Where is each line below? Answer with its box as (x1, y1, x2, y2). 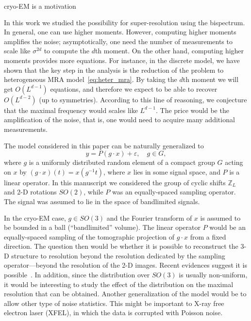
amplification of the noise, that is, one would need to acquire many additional (4, 114, 235, 125)
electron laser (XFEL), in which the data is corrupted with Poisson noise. (4, 307, 223, 318)
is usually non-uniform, (179, 270, 248, 280)
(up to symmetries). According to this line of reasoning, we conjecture (39, 94, 247, 104)
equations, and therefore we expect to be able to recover (50, 83, 218, 94)
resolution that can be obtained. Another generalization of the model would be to (4, 289, 247, 299)
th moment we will (183, 74, 239, 84)
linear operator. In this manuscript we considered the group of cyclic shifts (4, 177, 226, 187)
